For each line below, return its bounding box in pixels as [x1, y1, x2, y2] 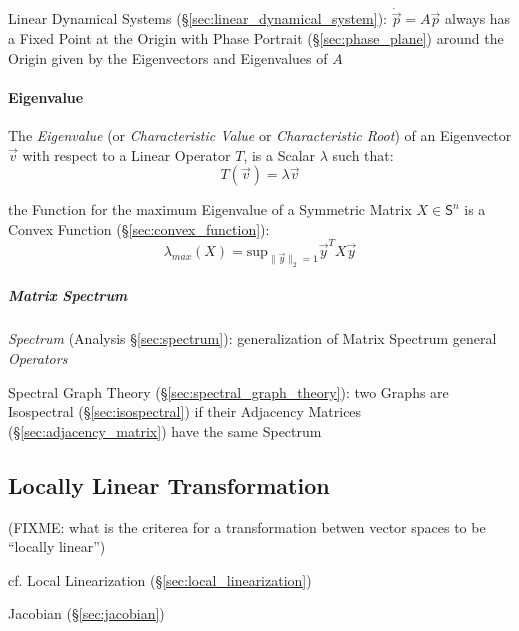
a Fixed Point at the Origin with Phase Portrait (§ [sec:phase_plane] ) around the [8, 28, 504, 49]
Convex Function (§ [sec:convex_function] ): [8, 218, 270, 239]
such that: [332, 144, 394, 165]
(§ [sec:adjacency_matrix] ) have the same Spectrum [8, 420, 322, 441]
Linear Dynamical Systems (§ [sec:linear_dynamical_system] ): [8, 8, 388, 29]
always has [445, 8, 511, 29]
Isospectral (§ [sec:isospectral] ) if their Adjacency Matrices [8, 401, 362, 422]
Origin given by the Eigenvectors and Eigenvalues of [8, 47, 328, 68]
